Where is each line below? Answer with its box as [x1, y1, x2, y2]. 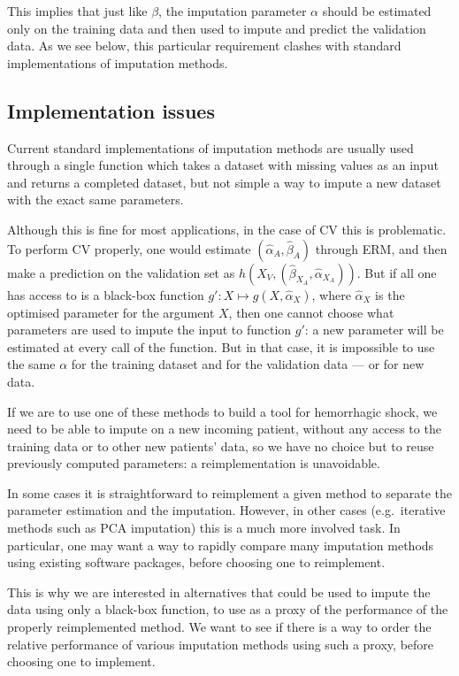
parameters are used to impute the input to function [7, 320, 292, 339]
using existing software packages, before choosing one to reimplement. [7, 553, 386, 572]
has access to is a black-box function [7, 285, 204, 303]
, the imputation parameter [158, 2, 307, 19]
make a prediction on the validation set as [7, 263, 235, 281]
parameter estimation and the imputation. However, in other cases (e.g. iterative [7, 501, 446, 519]
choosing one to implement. [7, 652, 156, 671]
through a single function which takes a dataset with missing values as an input [7, 156, 439, 174]
